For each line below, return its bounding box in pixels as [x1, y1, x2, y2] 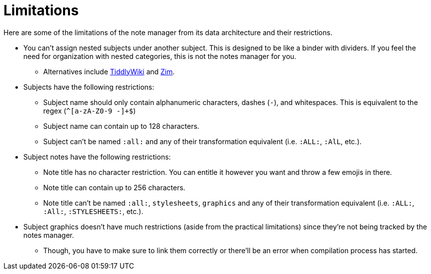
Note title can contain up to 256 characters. [43, 183, 186, 192]
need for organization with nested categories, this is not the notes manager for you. [23, 52, 296, 60]
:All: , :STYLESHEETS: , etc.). [43, 207, 144, 216]
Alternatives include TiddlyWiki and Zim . [43, 67, 175, 76]
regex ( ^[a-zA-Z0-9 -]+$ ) [43, 106, 136, 115]
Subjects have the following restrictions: [23, 82, 154, 91]
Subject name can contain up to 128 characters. [43, 121, 200, 130]
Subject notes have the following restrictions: [23, 152, 171, 161]
